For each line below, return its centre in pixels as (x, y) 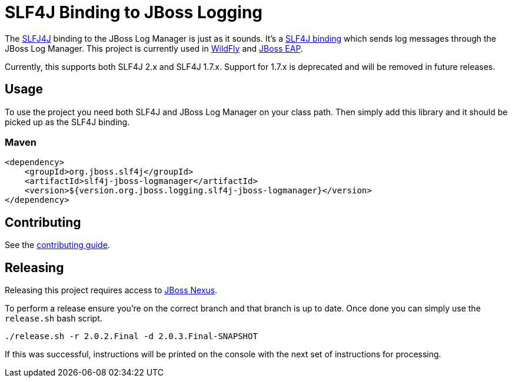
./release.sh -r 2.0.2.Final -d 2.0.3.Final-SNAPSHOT (131, 336)
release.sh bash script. (54, 319)
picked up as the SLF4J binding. (67, 122)
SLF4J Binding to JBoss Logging (134, 12)
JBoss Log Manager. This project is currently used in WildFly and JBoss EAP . (154, 48)
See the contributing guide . (57, 245)
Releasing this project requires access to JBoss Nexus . (111, 290)
